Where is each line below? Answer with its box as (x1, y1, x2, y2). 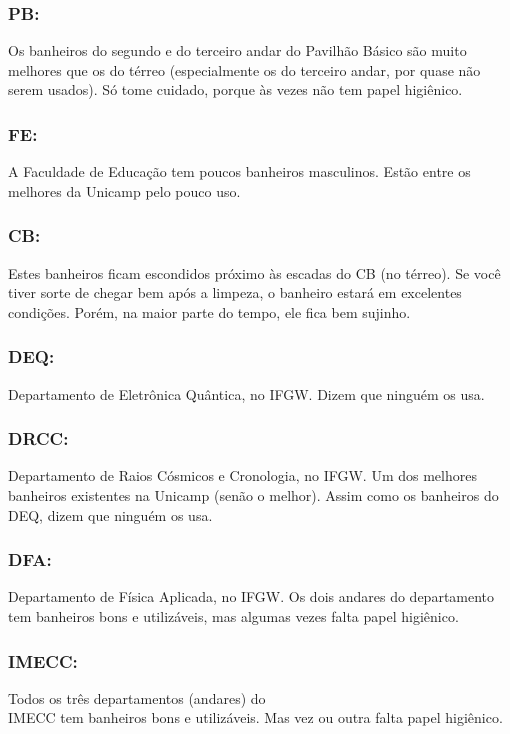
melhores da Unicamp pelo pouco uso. (8, 180, 241, 201)
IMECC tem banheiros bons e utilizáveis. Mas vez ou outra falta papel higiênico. (8, 707, 503, 728)
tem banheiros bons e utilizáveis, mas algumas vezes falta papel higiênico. (8, 606, 459, 627)
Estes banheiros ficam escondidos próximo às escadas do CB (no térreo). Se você (8, 262, 501, 283)
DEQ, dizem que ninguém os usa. (8, 504, 213, 525)
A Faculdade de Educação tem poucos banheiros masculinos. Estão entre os (8, 161, 471, 182)
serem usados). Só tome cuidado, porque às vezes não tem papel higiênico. (8, 79, 463, 100)
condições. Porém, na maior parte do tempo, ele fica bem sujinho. (8, 301, 411, 322)
